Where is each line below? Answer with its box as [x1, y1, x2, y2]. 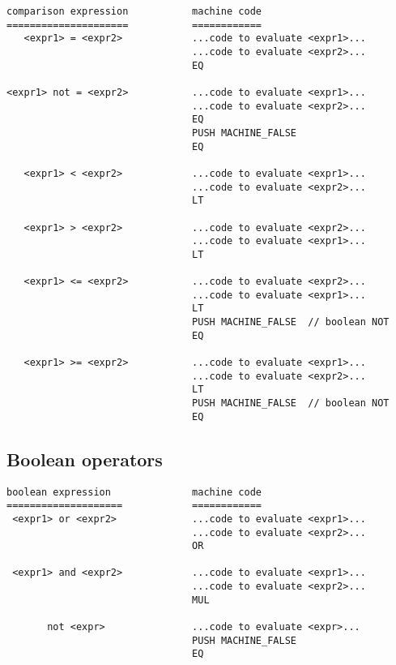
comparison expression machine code [6, 6, 262, 17]
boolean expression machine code [6, 486, 262, 498]
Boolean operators [6, 446, 163, 471]
